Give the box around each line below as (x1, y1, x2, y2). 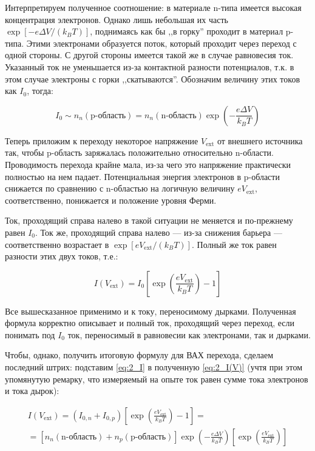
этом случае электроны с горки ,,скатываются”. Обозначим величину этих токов (5, 72, 300, 85)
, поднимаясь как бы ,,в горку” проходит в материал (90, 25, 283, 38)
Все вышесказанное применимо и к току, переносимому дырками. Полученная (5, 304, 296, 317)
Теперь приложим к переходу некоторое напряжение (5, 134, 198, 147)
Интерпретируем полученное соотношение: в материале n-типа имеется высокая (5, 1, 302, 13)
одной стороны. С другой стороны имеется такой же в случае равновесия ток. (5, 48, 294, 61)
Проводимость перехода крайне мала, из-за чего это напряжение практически (5, 158, 291, 170)
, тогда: (27, 84, 53, 97)
